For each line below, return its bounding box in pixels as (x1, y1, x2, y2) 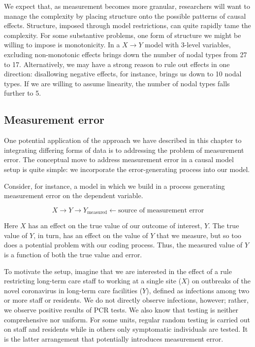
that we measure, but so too (156, 230, 242, 240)
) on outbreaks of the (187, 276, 251, 286)
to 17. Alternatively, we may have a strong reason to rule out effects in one (4, 59, 230, 69)
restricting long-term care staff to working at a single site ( (4, 276, 182, 286)
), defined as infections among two (146, 285, 250, 295)
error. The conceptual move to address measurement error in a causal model (4, 154, 234, 165)
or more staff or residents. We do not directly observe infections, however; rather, (4, 295, 249, 305)
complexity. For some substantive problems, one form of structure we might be (4, 30, 241, 40)
